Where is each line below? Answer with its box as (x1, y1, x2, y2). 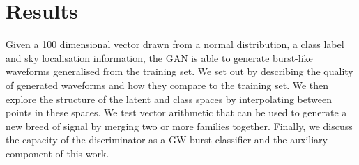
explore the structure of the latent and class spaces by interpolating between (6, 91, 332, 106)
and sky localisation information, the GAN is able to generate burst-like (6, 50, 313, 65)
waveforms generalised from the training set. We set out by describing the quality (6, 64, 353, 79)
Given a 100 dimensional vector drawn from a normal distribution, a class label (6, 37, 344, 52)
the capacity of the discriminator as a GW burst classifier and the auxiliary (6, 132, 328, 147)
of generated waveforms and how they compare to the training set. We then (6, 77, 329, 92)
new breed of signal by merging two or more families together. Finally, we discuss (6, 118, 353, 133)
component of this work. (6, 146, 109, 160)
